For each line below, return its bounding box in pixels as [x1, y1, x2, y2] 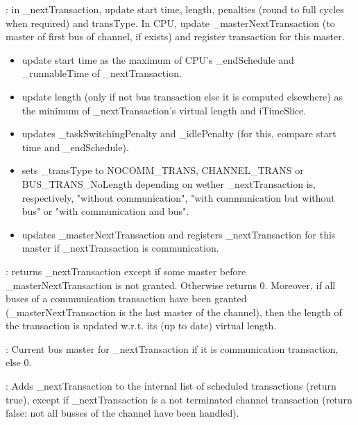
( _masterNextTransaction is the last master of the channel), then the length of [6, 304, 342, 319]
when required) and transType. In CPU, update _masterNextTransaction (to [6, 15, 335, 30]
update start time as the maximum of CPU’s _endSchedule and [22, 52, 294, 67]
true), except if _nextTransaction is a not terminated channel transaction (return [6, 392, 352, 406]
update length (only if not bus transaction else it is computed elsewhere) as [22, 89, 343, 103]
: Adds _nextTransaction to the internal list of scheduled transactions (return [6, 379, 336, 393]
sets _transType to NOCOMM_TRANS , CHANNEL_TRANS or [22, 163, 304, 177]
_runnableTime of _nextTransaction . [22, 66, 182, 80]
